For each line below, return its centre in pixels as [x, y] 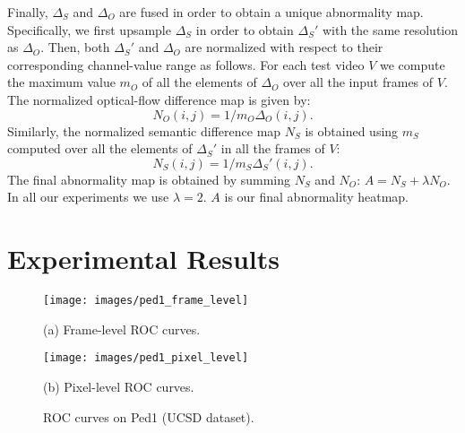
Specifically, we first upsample [89, 29]
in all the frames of [273, 148]
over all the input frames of [358, 82]
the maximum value [61, 82]
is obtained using [352, 130]
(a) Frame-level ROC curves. [122, 329]
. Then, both [75, 47]
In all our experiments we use [88, 197]
